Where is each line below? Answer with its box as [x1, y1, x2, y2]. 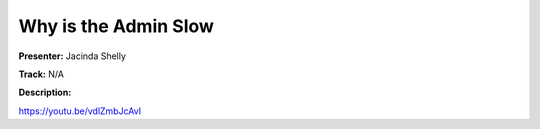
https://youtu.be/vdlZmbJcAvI [18, 105, 142, 117]
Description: [18, 86, 72, 99]
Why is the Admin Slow [18, 15, 215, 37]
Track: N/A [18, 68, 65, 80]
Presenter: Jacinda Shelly [18, 50, 127, 62]
